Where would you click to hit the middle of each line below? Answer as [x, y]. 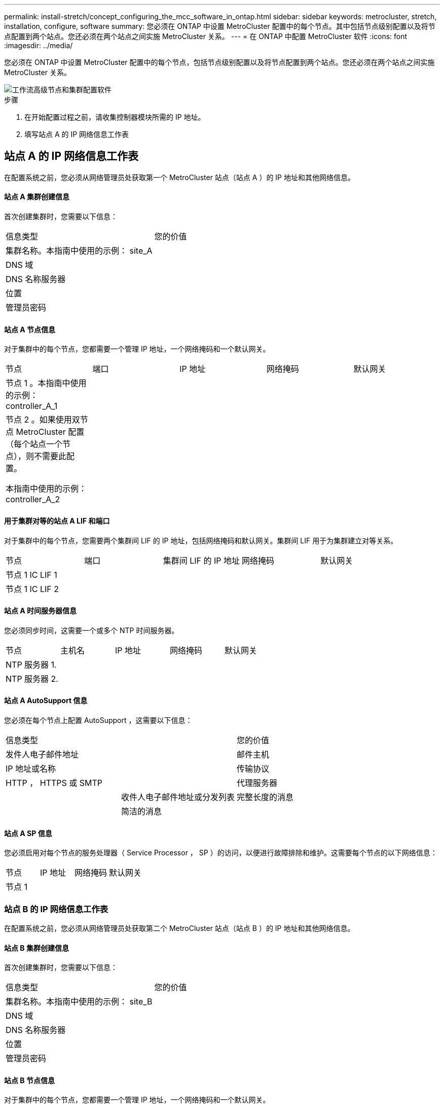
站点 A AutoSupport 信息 [46, 701]
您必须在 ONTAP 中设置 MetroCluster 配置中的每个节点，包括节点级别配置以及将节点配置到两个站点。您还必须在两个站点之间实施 [219, 62]
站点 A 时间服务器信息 [41, 611]
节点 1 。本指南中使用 [46, 383]
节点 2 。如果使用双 [43, 420]
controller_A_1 [32, 406]
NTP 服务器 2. [32, 679]
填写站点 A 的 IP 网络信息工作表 [77, 134]
